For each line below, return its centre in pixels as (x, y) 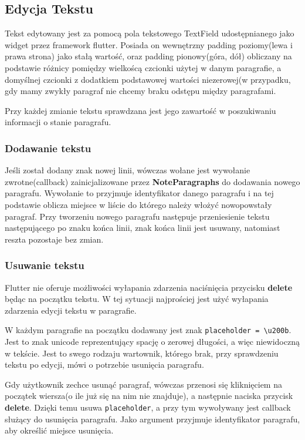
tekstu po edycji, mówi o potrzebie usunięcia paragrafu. (104, 365)
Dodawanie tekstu (48, 148)
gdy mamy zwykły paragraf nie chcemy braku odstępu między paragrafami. (140, 91)
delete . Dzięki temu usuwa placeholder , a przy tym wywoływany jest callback (148, 407)
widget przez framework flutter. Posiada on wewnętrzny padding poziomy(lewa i (149, 44)
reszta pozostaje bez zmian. (54, 239)
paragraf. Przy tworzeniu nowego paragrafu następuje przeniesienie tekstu (137, 216)
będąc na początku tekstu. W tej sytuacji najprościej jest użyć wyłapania (137, 299)
